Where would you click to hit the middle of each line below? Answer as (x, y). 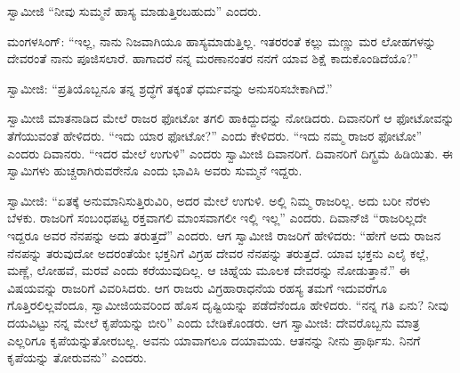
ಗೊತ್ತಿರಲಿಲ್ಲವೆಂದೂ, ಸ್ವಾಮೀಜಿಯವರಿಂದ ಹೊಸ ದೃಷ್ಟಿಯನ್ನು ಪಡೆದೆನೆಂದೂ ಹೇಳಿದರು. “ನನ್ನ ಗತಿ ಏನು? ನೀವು (228, 305)
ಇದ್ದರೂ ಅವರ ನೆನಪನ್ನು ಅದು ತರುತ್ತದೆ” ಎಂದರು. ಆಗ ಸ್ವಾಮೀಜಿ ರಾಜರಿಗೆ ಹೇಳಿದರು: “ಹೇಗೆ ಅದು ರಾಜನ (224, 235)
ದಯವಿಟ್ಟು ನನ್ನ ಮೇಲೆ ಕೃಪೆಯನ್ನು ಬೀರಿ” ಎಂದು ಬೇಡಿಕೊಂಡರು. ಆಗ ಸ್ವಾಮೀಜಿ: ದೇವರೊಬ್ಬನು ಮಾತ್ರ (214, 322)
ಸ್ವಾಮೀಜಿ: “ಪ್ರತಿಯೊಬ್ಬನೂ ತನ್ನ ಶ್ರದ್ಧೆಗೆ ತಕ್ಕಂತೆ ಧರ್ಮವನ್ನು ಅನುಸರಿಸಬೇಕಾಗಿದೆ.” (170, 88)
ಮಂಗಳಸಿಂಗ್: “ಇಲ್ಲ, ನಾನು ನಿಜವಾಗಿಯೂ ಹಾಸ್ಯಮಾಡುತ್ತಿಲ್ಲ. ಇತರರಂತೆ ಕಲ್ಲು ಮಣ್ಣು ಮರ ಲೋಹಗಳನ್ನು (222, 41)
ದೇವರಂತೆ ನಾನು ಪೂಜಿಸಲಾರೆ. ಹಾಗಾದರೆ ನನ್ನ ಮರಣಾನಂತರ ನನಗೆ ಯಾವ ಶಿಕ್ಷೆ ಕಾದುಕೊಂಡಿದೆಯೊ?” (213, 58)
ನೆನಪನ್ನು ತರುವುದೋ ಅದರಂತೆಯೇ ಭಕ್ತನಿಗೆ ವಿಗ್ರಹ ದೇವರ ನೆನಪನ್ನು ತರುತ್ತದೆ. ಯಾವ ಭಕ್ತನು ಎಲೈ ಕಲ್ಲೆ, (218, 252)
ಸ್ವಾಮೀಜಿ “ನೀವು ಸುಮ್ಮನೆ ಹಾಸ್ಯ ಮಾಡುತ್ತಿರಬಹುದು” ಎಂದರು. (134, 11)
